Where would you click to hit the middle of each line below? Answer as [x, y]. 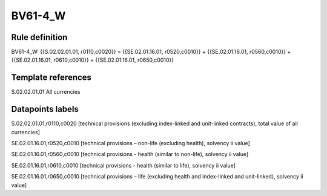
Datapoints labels [45, 109]
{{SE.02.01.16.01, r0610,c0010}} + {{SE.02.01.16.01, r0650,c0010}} [92, 60]
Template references [51, 78]
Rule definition [39, 37]
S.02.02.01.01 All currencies [46, 92]
